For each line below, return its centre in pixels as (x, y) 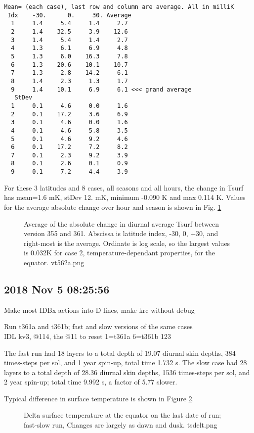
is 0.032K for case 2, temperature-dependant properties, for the (120, 253)
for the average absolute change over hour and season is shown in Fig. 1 (113, 207)
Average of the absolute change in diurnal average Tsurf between (122, 223)
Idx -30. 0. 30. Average (69, 15)
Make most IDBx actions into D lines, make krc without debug (99, 310)
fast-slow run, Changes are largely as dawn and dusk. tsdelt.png (121, 425)
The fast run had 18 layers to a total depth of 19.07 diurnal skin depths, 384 (120, 353)
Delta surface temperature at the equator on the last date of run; (123, 415)
